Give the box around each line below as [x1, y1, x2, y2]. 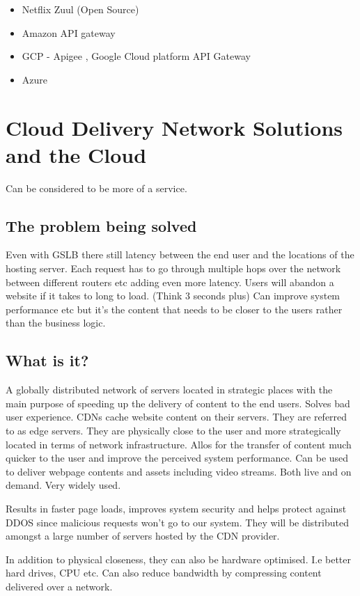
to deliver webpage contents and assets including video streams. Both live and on [6, 464, 352, 478]
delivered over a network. [6, 579, 113, 593]
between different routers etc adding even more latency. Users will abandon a [6, 274, 334, 289]
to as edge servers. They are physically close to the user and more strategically [6, 423, 341, 438]
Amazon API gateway [22, 25, 116, 40]
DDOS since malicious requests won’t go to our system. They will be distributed [6, 515, 349, 529]
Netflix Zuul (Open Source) [22, 2, 139, 16]
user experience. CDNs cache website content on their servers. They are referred [6, 409, 347, 424]
